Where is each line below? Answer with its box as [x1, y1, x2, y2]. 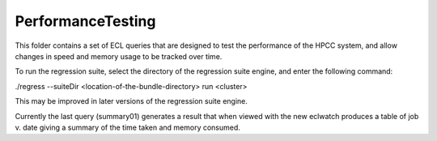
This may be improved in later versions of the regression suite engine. [15, 96, 248, 106]
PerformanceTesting [15, 12, 156, 30]
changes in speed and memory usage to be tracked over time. [15, 51, 223, 61]
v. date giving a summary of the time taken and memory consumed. [15, 122, 240, 132]
